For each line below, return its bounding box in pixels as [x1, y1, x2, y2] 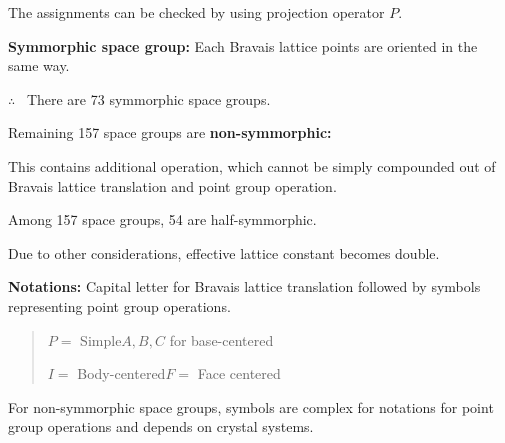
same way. [8, 55, 70, 76]
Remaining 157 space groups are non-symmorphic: [8, 122, 332, 143]
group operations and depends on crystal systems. [8, 416, 314, 437]
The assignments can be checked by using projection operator [8, 2, 385, 22]
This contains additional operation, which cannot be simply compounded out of [8, 155, 496, 176]
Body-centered [77, 363, 166, 384]
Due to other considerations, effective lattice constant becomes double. [8, 242, 440, 263]
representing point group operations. [8, 295, 231, 316]
